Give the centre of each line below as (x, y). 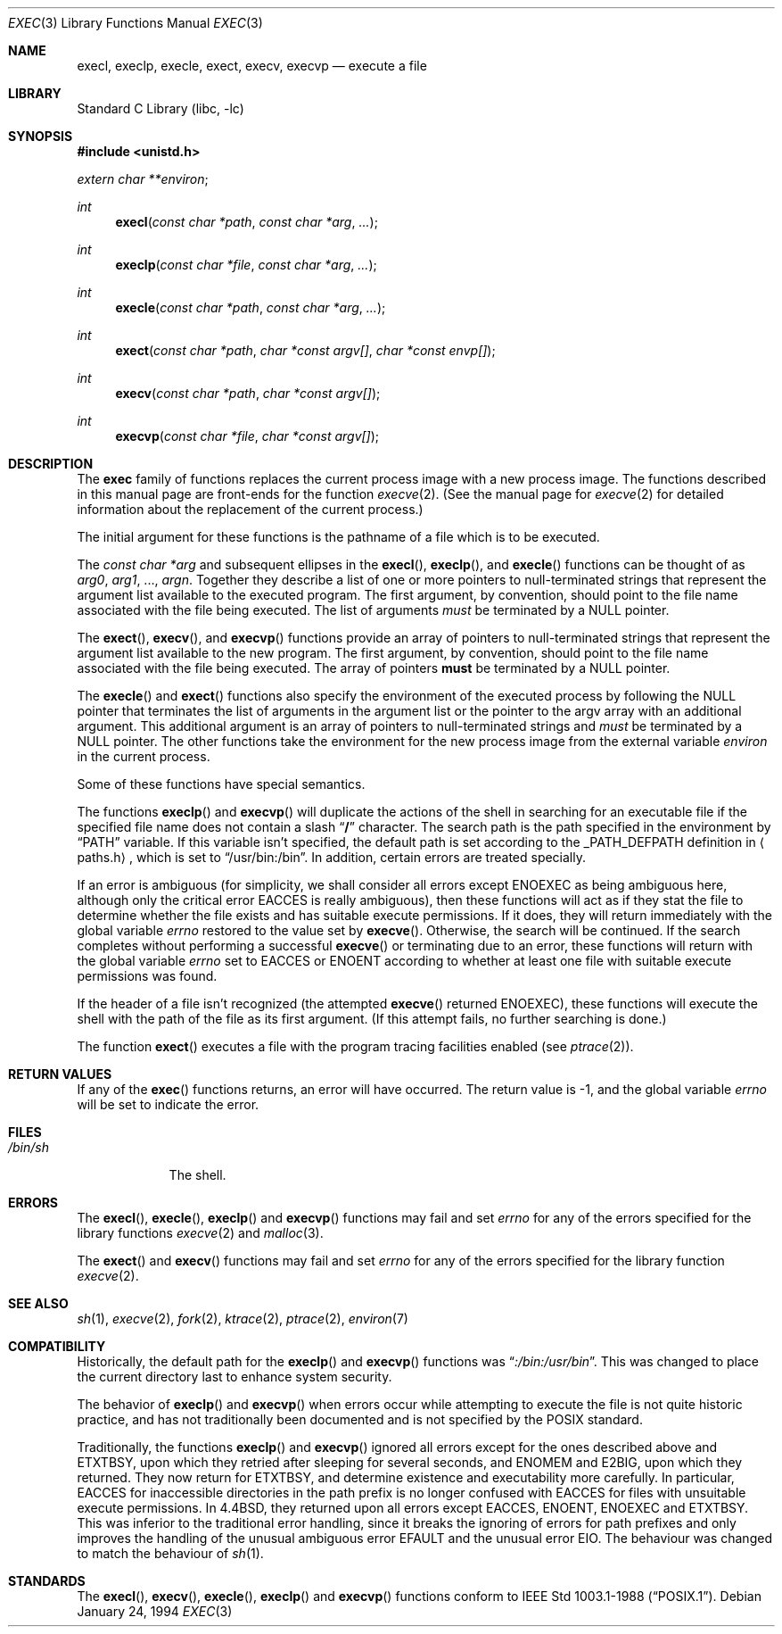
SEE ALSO (38, 1303)
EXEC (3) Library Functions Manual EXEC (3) (136, 23)
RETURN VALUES (60, 1074)
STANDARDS (47, 1581)
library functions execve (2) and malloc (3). (200, 1233)
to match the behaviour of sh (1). (170, 1553)
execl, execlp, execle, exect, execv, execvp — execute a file (252, 66)
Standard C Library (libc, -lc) (161, 108)
